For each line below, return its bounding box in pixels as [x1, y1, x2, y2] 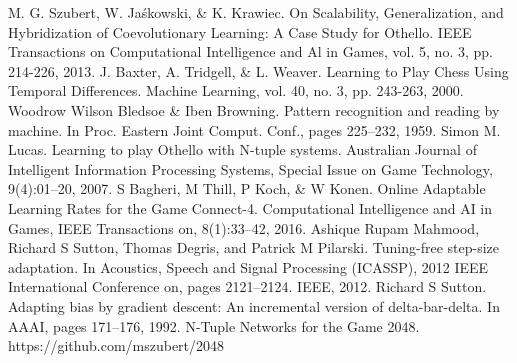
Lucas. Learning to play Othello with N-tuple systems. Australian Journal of [8, 139, 477, 160]
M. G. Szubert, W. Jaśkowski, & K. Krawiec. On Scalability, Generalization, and [8, 2, 504, 22]
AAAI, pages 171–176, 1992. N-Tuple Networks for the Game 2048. [8, 315, 420, 336]
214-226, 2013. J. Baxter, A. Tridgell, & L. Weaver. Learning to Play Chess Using [8, 60, 509, 81]
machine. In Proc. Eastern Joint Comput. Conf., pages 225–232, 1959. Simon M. [8, 119, 501, 140]
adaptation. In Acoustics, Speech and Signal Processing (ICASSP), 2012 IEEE [8, 256, 489, 277]
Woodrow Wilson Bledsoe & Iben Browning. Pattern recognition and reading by [8, 99, 500, 120]
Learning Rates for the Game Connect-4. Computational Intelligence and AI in [8, 197, 493, 218]
